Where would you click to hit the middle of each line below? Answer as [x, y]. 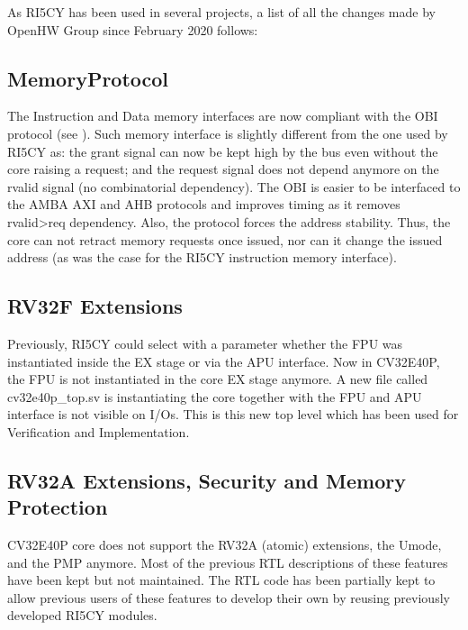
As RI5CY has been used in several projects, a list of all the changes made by [221, 12]
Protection [58, 507]
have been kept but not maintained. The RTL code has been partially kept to [221, 580]
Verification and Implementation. [99, 431]
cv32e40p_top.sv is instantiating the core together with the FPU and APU [215, 396]
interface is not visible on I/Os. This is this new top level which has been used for [233, 414]
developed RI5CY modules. [82, 615]
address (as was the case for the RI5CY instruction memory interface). [202, 257]
